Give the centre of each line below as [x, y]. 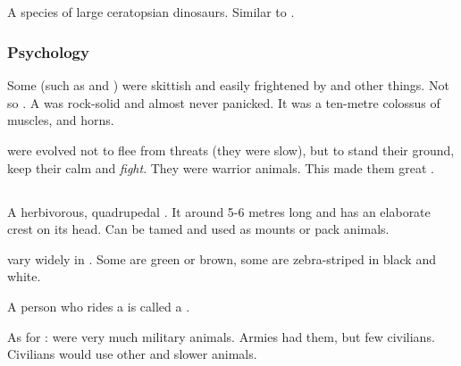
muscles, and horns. [61, 120]
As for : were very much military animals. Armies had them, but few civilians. [221, 336]
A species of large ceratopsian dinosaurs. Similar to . [151, 12]
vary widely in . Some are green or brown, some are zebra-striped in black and [222, 258]
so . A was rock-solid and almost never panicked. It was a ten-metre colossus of [224, 102]
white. [24, 276]
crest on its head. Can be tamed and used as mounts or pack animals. [198, 229]
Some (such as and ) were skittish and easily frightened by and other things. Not [228, 85]
